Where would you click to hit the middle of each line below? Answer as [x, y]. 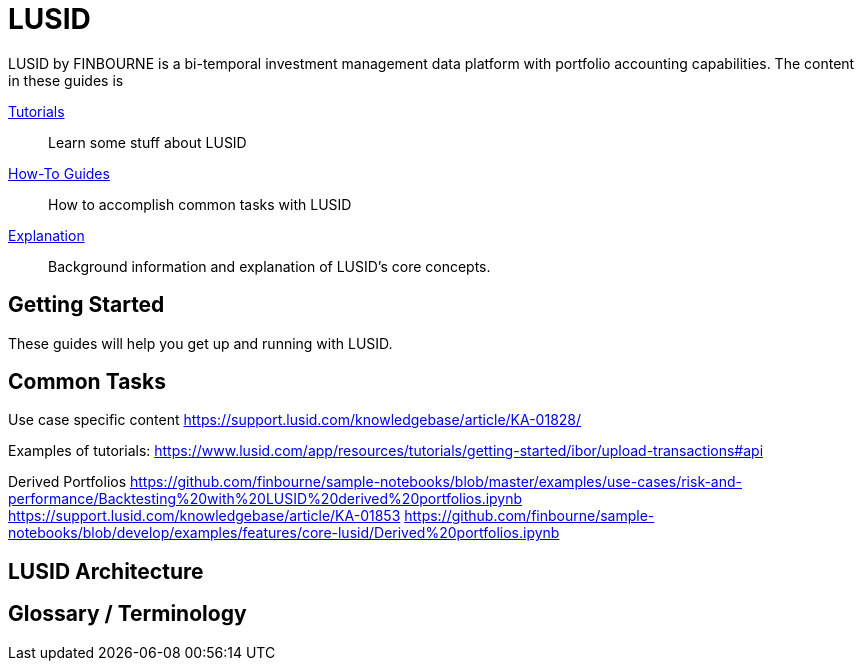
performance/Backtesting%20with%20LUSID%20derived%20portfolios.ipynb [265, 499]
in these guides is [66, 80]
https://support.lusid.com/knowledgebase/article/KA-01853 [204, 516]
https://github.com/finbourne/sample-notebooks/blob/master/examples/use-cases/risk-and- [436, 482]
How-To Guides [59, 173]
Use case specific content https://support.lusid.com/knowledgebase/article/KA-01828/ [295, 420]
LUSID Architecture [106, 571]
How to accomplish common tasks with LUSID [200, 204]
